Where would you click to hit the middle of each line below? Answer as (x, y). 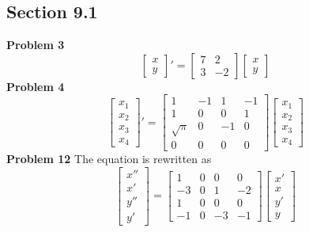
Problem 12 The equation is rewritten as (109, 159)
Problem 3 (36, 45)
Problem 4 (36, 86)
